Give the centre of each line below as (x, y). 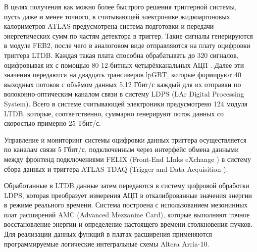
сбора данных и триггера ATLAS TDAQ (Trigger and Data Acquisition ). (116, 169)
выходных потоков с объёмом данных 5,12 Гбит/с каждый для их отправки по (123, 84)
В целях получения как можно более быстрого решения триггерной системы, (120, 6)
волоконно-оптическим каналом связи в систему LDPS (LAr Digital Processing (124, 94)
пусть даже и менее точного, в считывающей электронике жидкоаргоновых (117, 16)
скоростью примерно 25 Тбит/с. (52, 123)
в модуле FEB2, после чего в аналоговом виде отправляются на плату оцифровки (127, 45)
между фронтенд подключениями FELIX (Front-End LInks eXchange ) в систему (128, 159)
